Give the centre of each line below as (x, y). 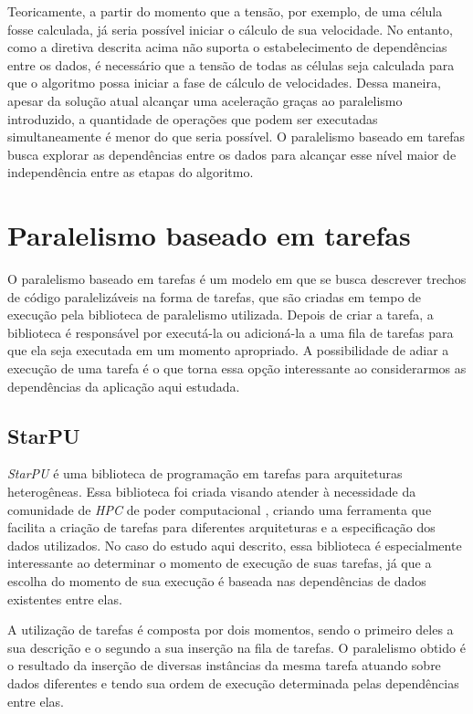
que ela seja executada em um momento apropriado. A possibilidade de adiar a (228, 350)
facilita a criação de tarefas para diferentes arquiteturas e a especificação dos (221, 527)
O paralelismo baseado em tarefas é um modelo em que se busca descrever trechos (237, 279)
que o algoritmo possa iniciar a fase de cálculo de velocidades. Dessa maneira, (224, 83)
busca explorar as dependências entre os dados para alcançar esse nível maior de (232, 154)
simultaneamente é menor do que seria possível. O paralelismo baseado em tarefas (236, 136)
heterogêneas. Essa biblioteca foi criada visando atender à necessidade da (212, 492)
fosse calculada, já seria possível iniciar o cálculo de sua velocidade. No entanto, (230, 29)
